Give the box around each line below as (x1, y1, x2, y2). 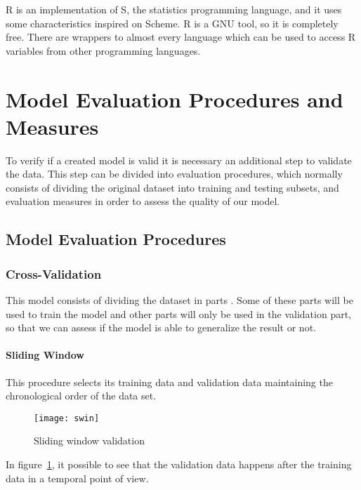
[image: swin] (34, 413, 100, 423)
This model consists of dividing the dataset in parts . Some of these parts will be (6, 293, 353, 307)
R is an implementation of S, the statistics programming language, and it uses (6, 2, 342, 16)
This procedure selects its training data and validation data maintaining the (6, 374, 333, 389)
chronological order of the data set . (6, 388, 157, 403)
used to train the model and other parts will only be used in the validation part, (6, 306, 351, 321)
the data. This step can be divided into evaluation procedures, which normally (6, 166, 343, 181)
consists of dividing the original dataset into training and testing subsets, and (6, 180, 339, 194)
